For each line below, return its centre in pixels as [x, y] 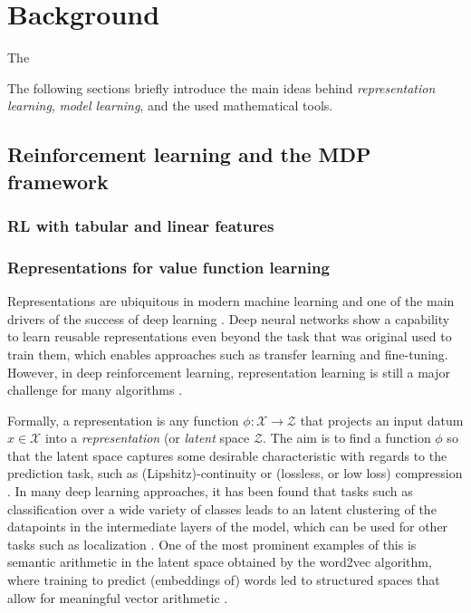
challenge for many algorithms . [95, 390]
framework [58, 181]
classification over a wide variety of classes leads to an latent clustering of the [222, 508]
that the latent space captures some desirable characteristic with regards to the [227, 455]
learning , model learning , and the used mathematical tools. [170, 105]
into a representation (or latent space [147, 438]
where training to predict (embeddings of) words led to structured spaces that [224, 580]
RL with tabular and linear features [141, 225]
